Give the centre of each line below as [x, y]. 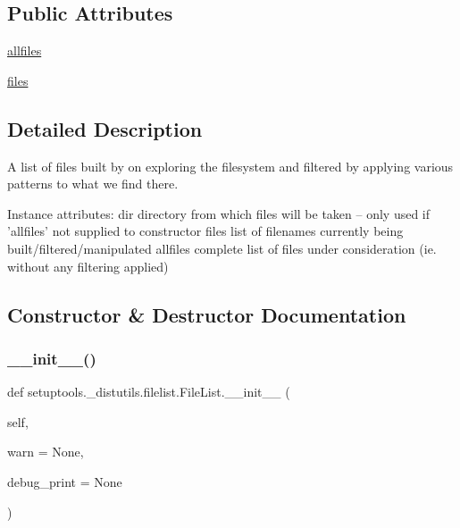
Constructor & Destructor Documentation [207, 314]
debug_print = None [65, 481]
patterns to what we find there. [93, 184]
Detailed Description [105, 128]
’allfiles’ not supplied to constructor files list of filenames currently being [205, 231]
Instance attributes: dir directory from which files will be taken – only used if [219, 213]
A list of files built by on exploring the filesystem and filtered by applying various [230, 166]
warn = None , [46, 452]
